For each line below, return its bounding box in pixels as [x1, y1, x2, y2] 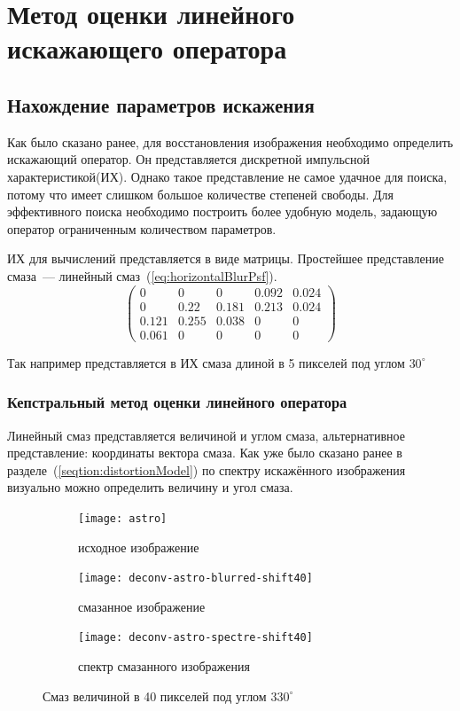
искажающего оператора [7, 30, 287, 66]
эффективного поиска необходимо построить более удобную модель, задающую [7, 202, 438, 221]
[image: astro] [78, 512, 168, 525]
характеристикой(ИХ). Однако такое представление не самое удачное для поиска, [7, 167, 448, 185]
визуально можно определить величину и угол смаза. [7, 478, 293, 496]
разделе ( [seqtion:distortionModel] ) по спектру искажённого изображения [7, 460, 406, 479]
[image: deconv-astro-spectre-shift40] [78, 631, 313, 645]
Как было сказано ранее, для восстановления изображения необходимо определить [7, 132, 454, 151]
